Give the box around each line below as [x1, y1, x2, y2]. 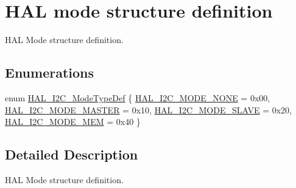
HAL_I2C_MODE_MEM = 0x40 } [5, 115, 141, 128]
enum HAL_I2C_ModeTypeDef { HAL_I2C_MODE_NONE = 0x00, [5, 91, 270, 104]
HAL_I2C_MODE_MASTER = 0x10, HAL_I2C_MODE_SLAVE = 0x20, [5, 103, 292, 116]
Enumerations [5, 63, 94, 82]
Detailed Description [5, 145, 138, 164]
